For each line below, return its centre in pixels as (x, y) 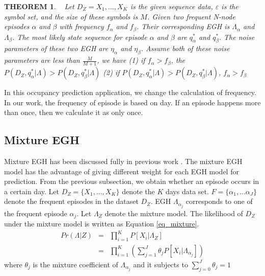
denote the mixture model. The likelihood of (174, 213)
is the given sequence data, (171, 6)
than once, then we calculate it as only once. (74, 112)
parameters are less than (42, 60)
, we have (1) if (121, 60)
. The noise (237, 37)
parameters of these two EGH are (56, 48)
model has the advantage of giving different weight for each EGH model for (122, 171)
